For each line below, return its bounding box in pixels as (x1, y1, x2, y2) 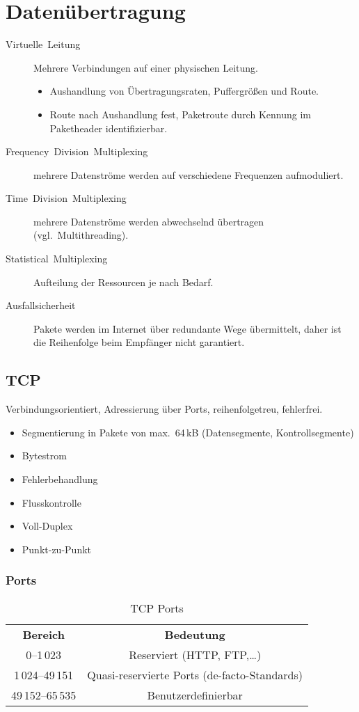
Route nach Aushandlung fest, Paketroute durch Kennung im (49, 106, 311, 121)
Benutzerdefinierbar (147, 686, 243, 703)
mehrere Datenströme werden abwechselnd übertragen (33, 214, 264, 228)
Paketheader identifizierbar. (49, 120, 168, 135)
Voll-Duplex (22, 519, 73, 533)
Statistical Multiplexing (6, 251, 108, 266)
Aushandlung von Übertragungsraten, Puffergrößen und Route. (49, 84, 319, 98)
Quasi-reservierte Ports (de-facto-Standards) (87, 666, 303, 683)
